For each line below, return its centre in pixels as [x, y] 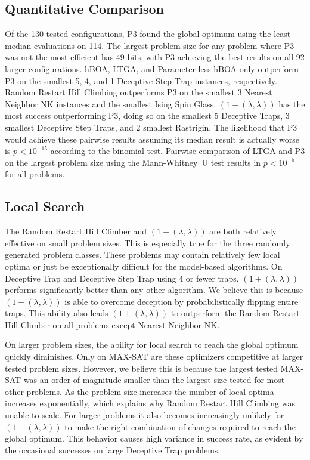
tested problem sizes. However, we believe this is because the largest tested [141, 368]
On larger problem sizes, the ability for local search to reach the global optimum [152, 345]
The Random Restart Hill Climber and [76, 231]
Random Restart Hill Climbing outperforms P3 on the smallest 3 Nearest [139, 92]
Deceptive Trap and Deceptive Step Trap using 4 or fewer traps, [122, 278]
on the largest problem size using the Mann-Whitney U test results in [133, 162]
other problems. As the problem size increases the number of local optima [139, 391]
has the [292, 104]
